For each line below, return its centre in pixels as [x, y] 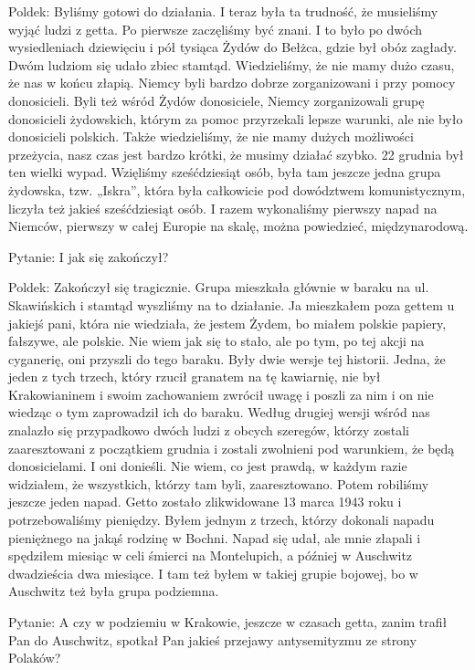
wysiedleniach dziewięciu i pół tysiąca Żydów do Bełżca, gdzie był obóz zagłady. [232, 47]
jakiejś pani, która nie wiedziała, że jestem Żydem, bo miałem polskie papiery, [227, 323]
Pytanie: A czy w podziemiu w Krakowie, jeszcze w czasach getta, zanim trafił [228, 622]
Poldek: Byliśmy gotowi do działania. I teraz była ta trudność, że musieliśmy [223, 11]
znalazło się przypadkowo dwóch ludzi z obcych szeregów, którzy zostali [209, 430]
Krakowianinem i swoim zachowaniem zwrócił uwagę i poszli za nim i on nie [221, 394]
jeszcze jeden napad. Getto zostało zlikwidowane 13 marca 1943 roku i [205, 502]
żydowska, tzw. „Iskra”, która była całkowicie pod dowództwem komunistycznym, [237, 189]
